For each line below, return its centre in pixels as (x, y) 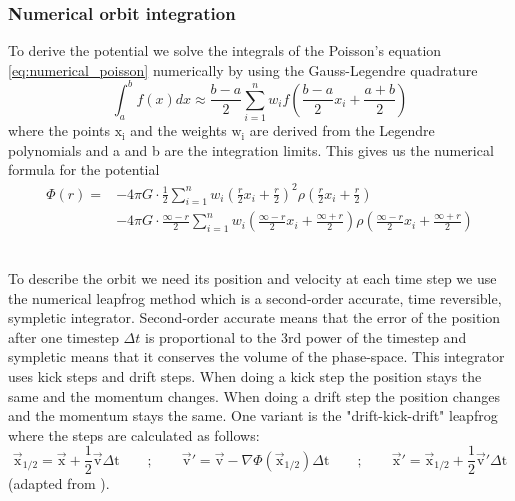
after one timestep (63, 336)
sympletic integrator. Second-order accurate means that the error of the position (254, 317)
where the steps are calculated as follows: (134, 434)
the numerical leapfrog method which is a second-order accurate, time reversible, (255, 297)
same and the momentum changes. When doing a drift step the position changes (254, 395)
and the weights (178, 130)
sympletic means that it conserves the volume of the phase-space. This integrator (256, 356)
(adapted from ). (59, 483)
